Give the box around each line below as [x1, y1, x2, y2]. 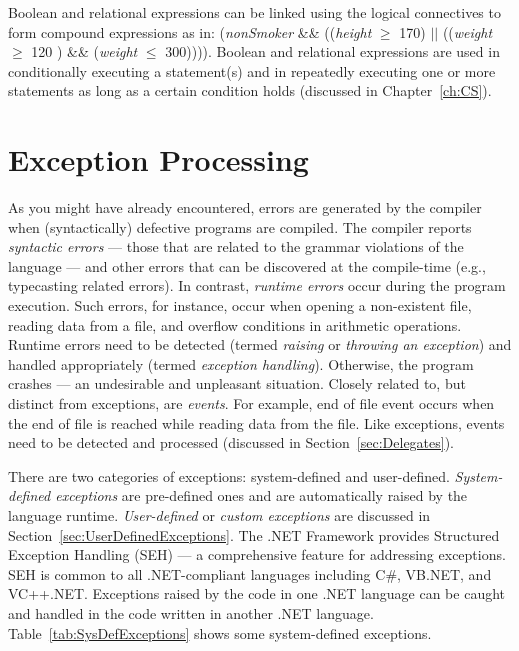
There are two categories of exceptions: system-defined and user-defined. [8, 465, 450, 486]
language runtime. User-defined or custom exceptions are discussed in [8, 505, 431, 525]
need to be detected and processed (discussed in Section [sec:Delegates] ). [8, 432, 455, 453]
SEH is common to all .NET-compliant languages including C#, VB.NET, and [8, 563, 492, 584]
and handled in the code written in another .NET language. [8, 602, 374, 623]
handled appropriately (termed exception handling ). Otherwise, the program [8, 353, 474, 374]
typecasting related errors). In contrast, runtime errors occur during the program [8, 275, 506, 296]
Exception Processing [8, 139, 309, 180]
